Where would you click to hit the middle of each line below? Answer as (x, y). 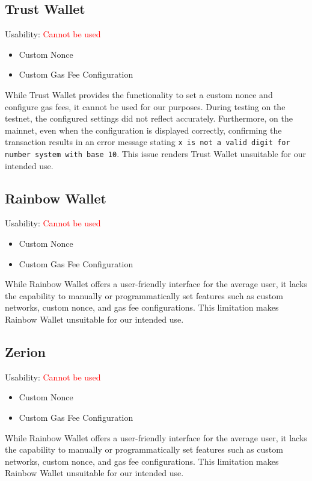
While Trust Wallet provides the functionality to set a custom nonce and (139, 94)
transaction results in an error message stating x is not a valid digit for (148, 142)
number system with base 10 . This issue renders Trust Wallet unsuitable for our (156, 154)
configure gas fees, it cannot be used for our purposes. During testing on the (145, 106)
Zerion (25, 352)
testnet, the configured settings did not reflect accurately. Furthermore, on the (149, 118)
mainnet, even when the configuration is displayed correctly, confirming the (143, 130)
